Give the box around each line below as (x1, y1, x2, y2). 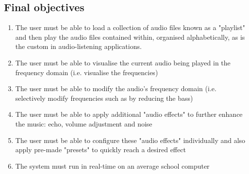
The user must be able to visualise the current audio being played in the (15, 57, 231, 67)
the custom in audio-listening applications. (15, 41, 142, 51)
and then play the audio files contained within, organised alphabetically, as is (15, 32, 245, 42)
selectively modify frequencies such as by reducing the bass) (15, 93, 193, 103)
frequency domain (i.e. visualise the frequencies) (15, 67, 158, 77)
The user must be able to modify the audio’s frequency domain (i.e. (15, 83, 216, 94)
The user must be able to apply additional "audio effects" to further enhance (15, 109, 243, 119)
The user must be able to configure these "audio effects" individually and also (15, 135, 246, 145)
